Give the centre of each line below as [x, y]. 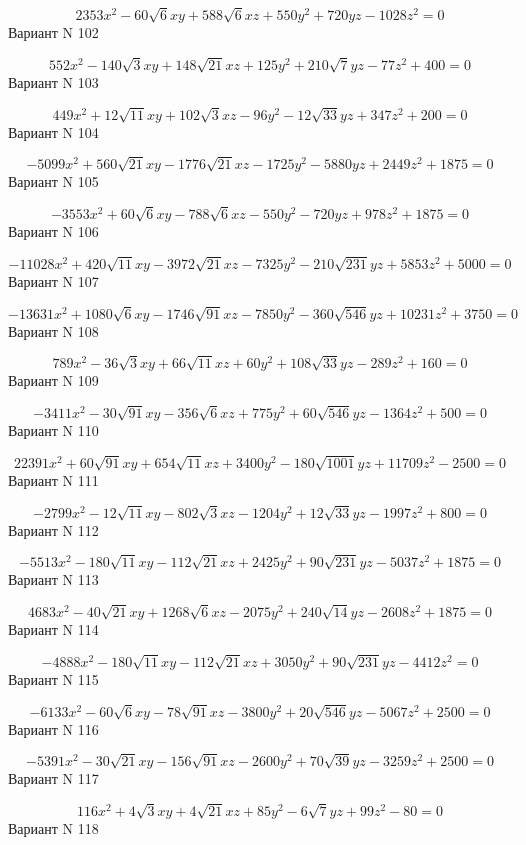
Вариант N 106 [53, 231]
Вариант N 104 [53, 131]
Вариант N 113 [53, 579]
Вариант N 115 [53, 678]
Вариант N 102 [53, 32]
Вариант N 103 [53, 81]
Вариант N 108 [53, 330]
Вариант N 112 [53, 529]
